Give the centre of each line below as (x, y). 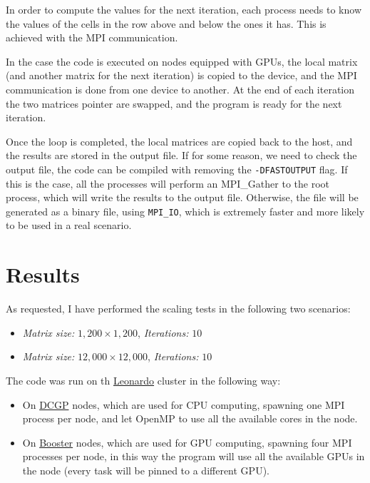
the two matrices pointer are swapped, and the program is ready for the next (174, 103)
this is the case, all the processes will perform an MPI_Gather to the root (168, 183)
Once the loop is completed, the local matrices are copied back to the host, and (179, 141)
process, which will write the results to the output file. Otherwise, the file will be (182, 197)
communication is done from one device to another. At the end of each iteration (180, 89)
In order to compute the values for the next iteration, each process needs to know (184, 9)
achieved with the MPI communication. (92, 37)
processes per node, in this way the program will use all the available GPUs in (194, 456)
